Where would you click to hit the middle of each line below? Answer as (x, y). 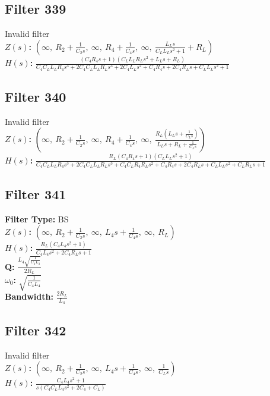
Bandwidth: (29, 296)
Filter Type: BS (37, 219)
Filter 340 (36, 97)
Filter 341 (36, 194)
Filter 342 (36, 330)
